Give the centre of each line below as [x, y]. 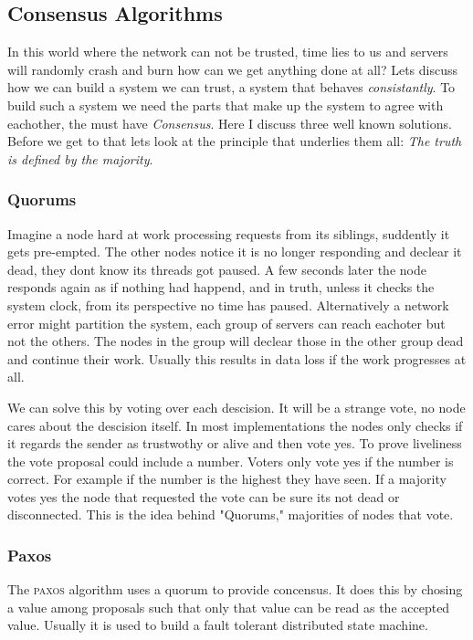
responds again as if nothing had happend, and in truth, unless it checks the [221, 287]
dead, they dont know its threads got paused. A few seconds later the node [217, 269]
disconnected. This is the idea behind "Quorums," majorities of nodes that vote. [231, 514]
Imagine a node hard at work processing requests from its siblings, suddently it [229, 233]
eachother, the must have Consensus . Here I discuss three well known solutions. [230, 123]
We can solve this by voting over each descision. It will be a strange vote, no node [236, 407]
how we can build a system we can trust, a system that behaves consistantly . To [231, 87]
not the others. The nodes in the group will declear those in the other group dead [236, 341]
